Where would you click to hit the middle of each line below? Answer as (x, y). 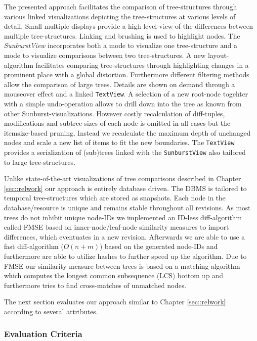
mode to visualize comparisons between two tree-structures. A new (105, 55)
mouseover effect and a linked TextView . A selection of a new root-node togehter (126, 94)
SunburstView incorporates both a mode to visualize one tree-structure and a (121, 45)
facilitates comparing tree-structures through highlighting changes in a (142, 65)
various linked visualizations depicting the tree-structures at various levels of (120, 16)
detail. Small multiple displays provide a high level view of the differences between (128, 26)
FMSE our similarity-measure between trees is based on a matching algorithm (122, 266)
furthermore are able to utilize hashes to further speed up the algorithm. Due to (125, 256)
